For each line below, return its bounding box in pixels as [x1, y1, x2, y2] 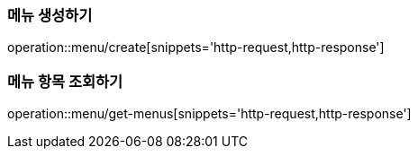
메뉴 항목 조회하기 [7, 72, 123, 91]
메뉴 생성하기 [7, 6, 93, 24]
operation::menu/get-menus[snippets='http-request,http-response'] [7, 106, 412, 122]
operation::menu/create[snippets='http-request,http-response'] [7, 39, 385, 56]
